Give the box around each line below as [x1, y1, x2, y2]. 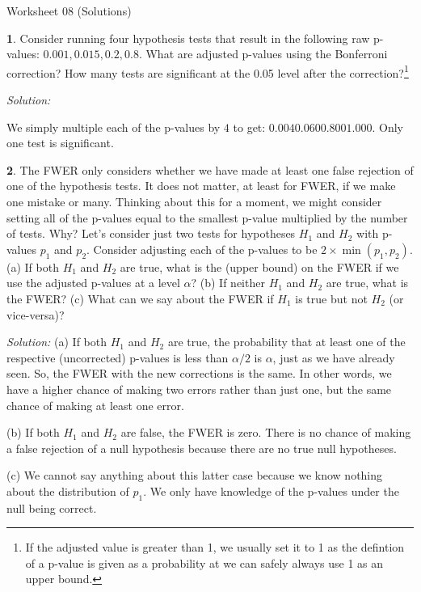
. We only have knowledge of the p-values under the [143, 482, 399, 499]
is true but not [295, 290, 368, 307]
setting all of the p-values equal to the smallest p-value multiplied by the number [6, 209, 408, 226]
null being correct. [6, 499, 97, 516]
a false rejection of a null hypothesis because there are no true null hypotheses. [6, 439, 397, 456]
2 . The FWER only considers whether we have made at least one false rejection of [6, 161, 414, 178]
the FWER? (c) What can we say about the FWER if [6, 290, 274, 307]
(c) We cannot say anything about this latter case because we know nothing [6, 467, 383, 484]
